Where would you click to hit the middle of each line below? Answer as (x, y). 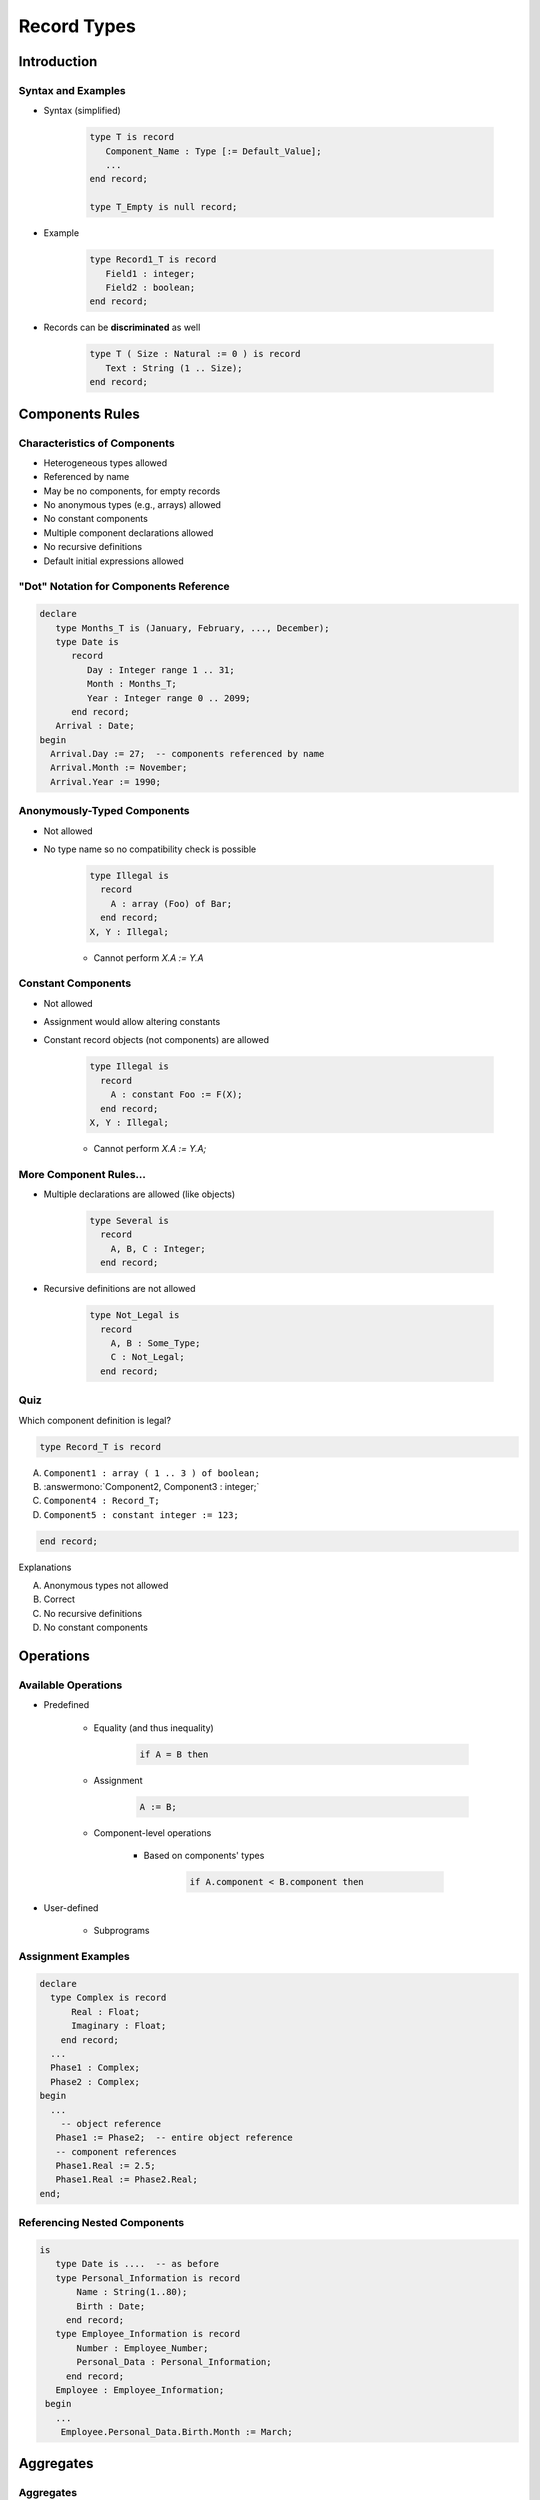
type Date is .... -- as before (137, 2264)
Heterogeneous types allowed (105, 462)
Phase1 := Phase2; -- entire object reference (174, 2138)
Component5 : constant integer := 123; (141, 1514)
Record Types (77, 26)
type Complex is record (108, 1998)
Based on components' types (204, 1856)
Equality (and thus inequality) (153, 1727)
